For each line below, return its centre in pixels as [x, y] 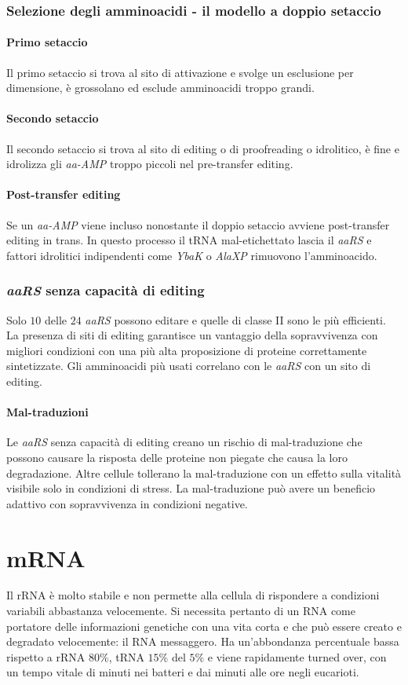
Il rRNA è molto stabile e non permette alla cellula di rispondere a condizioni [193, 595]
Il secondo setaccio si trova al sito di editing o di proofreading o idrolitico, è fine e [203, 148]
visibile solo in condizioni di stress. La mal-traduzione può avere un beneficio [191, 488]
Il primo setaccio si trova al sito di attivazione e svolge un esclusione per [180, 72]
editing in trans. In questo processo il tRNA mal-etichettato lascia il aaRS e [189, 240]
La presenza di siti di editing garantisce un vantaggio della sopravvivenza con [192, 335]
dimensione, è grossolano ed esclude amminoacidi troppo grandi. [160, 88]
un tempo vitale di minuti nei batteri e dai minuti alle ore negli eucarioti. [183, 672]
